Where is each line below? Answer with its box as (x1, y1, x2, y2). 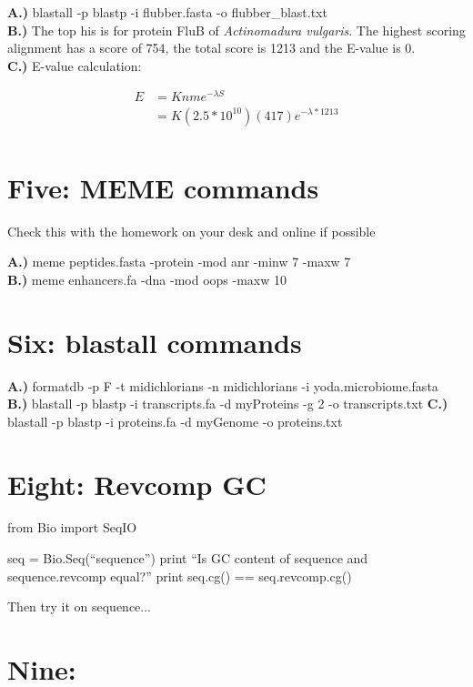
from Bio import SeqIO (7, 518, 137, 537)
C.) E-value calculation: (7, 56, 142, 75)
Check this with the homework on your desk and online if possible (7, 221, 376, 240)
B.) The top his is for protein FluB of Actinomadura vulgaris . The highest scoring (7, 20, 466, 39)
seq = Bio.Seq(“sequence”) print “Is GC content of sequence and (7, 549, 368, 568)
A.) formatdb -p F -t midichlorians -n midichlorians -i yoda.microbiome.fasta (7, 376, 438, 395)
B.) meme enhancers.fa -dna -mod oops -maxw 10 (7, 269, 287, 288)
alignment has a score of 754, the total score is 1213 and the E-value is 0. (7, 38, 416, 57)
